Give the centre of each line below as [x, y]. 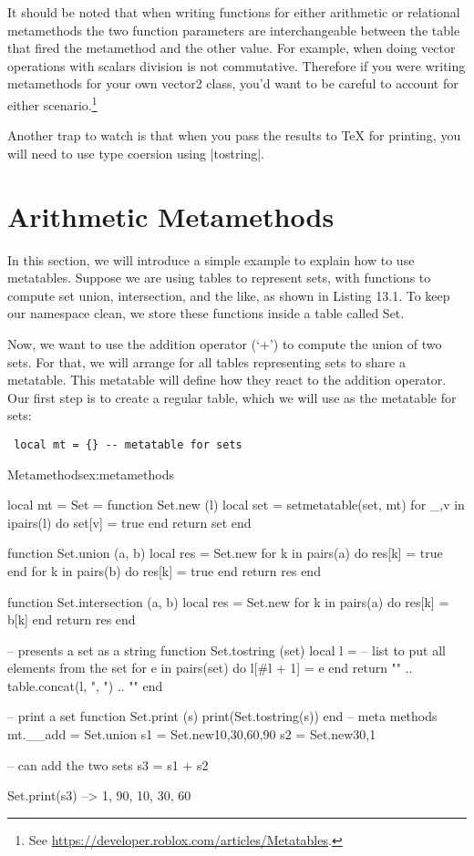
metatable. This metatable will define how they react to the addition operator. [227, 380]
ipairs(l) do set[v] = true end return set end [129, 522]
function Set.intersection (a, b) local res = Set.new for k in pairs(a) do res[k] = [228, 601]
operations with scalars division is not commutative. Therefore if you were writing [237, 65]
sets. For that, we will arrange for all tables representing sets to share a [206, 361]
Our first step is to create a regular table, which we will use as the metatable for [232, 397]
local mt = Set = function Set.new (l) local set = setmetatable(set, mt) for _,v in [236, 505]
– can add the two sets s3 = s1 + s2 [108, 764]
